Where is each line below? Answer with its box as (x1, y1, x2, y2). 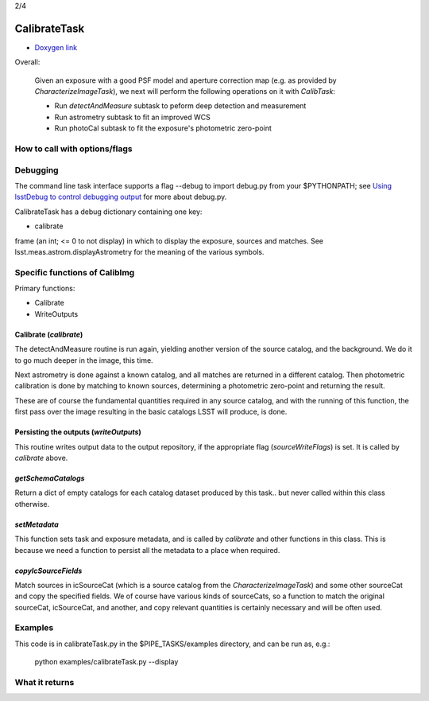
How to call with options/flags (14, 143, 133, 154)
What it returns (14, 676, 75, 687)
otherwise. (14, 499, 50, 508)
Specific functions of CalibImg (14, 267, 135, 278)
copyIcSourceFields (14, 566, 83, 575)
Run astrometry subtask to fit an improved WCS (54, 112, 211, 122)
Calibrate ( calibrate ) (14, 329, 83, 339)
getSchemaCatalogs (14, 473, 85, 483)
